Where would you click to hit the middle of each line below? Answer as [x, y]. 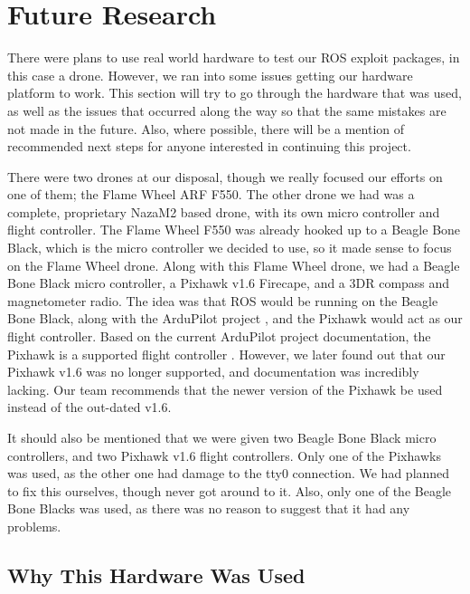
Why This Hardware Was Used [156, 575]
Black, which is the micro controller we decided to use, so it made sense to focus [230, 248]
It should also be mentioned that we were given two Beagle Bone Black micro [222, 437]
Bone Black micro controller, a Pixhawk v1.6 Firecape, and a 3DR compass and [229, 283]
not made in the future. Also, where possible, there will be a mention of [206, 128]
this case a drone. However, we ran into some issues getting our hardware [210, 75]
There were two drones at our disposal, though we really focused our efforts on [225, 176]
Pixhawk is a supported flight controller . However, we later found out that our [226, 354]
